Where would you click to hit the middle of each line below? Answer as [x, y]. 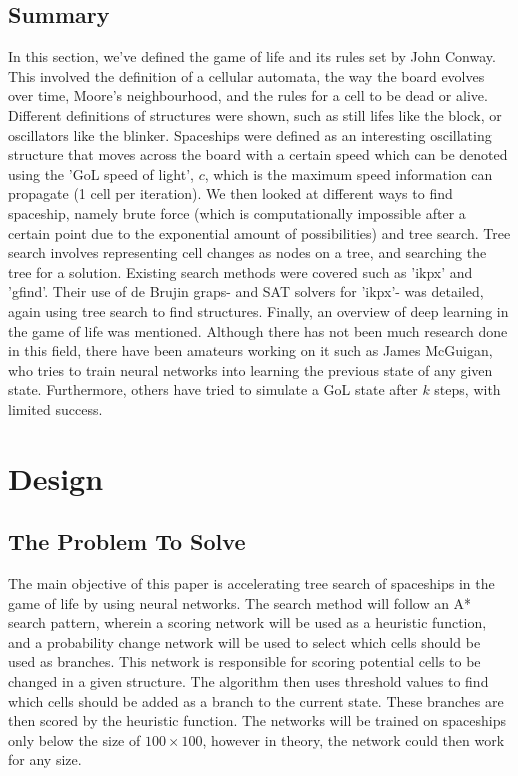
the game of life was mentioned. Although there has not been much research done [258, 330]
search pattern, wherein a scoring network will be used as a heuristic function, [247, 622]
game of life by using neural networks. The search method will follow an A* [240, 602]
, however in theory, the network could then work [353, 739]
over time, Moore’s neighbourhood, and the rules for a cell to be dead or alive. [248, 95]
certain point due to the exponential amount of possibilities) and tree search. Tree [259, 232]
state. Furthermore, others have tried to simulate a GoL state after [213, 389]
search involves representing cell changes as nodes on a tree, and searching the [247, 252]
